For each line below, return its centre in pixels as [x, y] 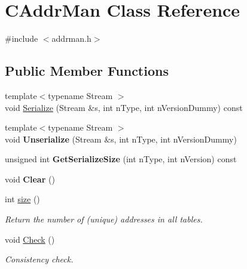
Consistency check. [39, 259]
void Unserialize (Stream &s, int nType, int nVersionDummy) [121, 139]
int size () [22, 199]
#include [22, 38]
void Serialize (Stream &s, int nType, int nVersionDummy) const [124, 107]
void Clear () [30, 179]
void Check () [30, 239]
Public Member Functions [87, 71]
